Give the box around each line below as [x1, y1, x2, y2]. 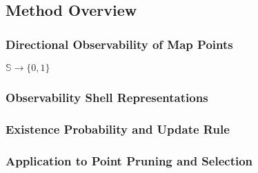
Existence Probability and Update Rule [6, 120, 230, 137]
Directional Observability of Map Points [6, 35, 233, 52]
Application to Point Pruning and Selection [6, 152, 253, 169]
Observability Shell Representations [6, 88, 208, 105]
